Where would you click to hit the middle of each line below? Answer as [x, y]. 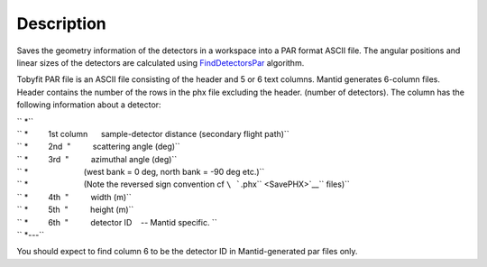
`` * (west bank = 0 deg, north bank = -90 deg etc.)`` [141, 172]
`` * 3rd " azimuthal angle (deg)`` [97, 159]
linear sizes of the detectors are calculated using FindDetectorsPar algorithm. [161, 62]
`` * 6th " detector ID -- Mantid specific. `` [117, 222]
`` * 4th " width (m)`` [74, 197]
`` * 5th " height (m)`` [75, 210]
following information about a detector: [89, 105]
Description [62, 23]
